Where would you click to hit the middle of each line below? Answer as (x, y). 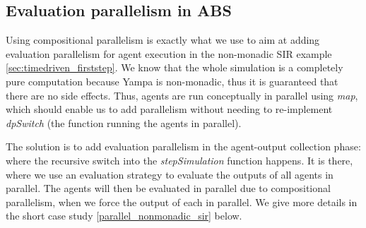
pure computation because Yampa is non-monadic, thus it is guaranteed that (172, 81)
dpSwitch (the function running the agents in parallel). (124, 122)
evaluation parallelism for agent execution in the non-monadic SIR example (169, 53)
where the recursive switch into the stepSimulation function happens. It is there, (179, 160)
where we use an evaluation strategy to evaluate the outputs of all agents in (170, 174)
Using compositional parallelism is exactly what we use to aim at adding (163, 40)
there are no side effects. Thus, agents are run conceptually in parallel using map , (182, 95)
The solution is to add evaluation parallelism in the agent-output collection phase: (183, 146)
